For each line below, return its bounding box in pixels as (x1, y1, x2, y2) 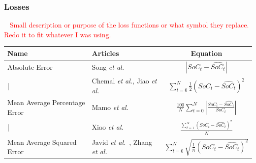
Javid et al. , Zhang (92, 136, 152, 147)
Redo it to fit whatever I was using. (4, 29, 111, 39)
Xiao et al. (92, 122, 124, 132)
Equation (191, 48, 223, 58)
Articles (92, 48, 119, 58)
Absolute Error (7, 62, 53, 72)
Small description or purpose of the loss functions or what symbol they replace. (9, 20, 249, 30)
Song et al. (92, 62, 124, 72)
